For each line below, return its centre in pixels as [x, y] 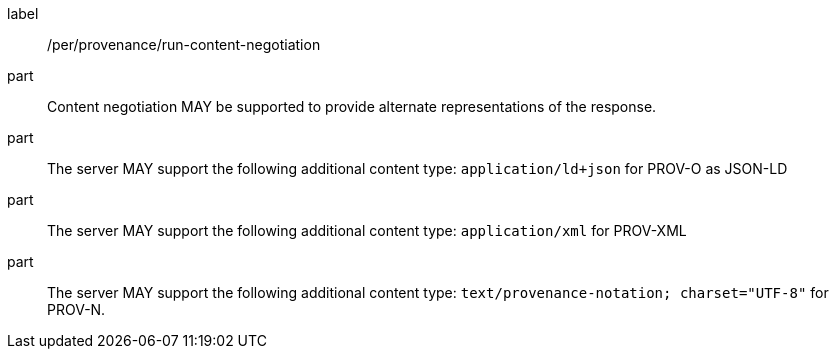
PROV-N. [76, 309]
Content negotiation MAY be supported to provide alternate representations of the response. [352, 106]
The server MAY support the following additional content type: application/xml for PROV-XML [367, 230]
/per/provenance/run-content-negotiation [184, 44]
